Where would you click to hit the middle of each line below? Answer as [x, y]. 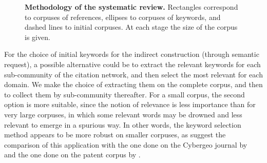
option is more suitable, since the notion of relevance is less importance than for [130, 104]
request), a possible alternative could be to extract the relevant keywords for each [132, 64]
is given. [37, 37]
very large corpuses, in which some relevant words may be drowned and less [123, 114]
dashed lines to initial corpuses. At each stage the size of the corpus [131, 27]
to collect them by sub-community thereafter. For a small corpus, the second [125, 94]
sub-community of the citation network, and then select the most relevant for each [133, 74]
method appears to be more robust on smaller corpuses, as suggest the [115, 135]
